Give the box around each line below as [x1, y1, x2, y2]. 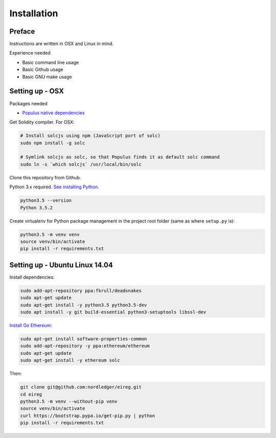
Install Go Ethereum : [9, 322, 52, 328]
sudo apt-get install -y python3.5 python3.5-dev [20, 302, 147, 308]
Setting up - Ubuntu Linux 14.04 [9, 260, 113, 269]
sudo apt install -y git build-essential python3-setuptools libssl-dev [20, 309, 206, 315]
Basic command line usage [22, 59, 79, 65]
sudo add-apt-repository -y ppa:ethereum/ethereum [20, 343, 150, 349]
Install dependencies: [9, 274, 55, 280]
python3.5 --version [20, 198, 72, 204]
